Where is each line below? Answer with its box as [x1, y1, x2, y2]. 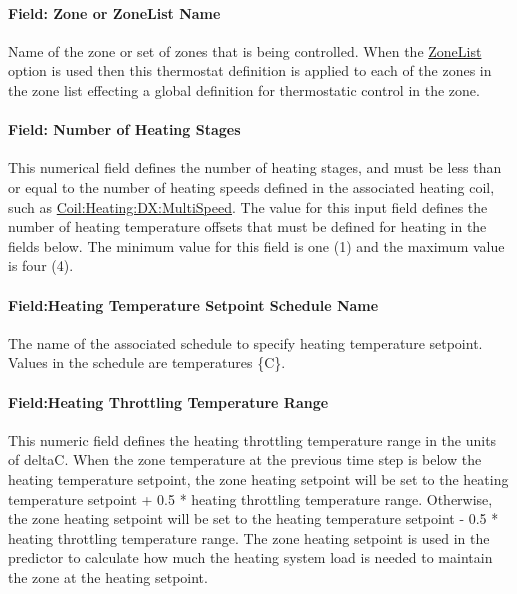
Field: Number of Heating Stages [8, 119, 241, 140]
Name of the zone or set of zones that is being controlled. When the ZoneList [8, 40, 482, 61]
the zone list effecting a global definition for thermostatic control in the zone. [8, 79, 480, 100]
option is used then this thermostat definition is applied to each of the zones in [8, 60, 492, 81]
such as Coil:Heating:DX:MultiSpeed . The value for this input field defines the [8, 196, 488, 217]
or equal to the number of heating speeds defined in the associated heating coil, [8, 176, 495, 197]
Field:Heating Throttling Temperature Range [8, 391, 329, 412]
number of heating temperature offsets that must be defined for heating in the [8, 216, 487, 237]
